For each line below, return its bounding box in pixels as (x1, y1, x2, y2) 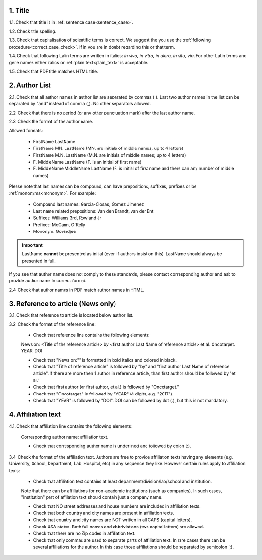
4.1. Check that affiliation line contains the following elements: (9, 423, 132, 429)
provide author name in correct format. (9, 278, 87, 284)
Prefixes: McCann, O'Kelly (33, 222, 86, 228)
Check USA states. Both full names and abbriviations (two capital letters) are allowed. (33, 524, 204, 529)
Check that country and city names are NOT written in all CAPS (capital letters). (33, 517, 192, 523)
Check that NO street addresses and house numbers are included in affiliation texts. (33, 503, 201, 509)
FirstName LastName (33, 138, 76, 144)
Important (22, 242, 43, 247)
